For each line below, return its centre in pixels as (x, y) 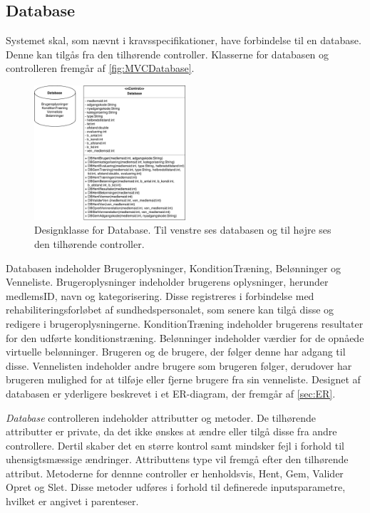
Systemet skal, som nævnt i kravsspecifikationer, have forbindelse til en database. (184, 40)
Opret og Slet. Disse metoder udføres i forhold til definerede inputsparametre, (176, 487)
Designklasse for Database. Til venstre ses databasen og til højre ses (183, 230)
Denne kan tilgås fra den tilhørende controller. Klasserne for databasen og (168, 54)
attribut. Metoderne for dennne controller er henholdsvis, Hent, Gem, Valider (175, 473)
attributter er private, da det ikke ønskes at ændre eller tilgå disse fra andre (171, 431)
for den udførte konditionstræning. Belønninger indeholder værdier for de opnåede (185, 337)
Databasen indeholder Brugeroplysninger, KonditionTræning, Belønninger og (174, 268)
